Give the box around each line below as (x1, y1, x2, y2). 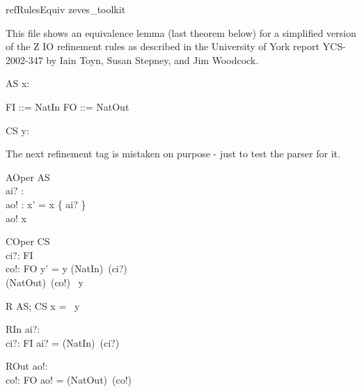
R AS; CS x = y (6, 298, 80, 313)
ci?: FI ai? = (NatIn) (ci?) (6, 335, 120, 350)
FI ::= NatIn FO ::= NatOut (6, 99, 129, 113)
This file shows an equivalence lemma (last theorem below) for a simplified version (6, 25, 356, 40)
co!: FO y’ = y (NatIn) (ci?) (6, 261, 127, 276)
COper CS (6, 234, 50, 249)
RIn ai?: (6, 322, 40, 336)
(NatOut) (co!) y (6, 274, 84, 289)
